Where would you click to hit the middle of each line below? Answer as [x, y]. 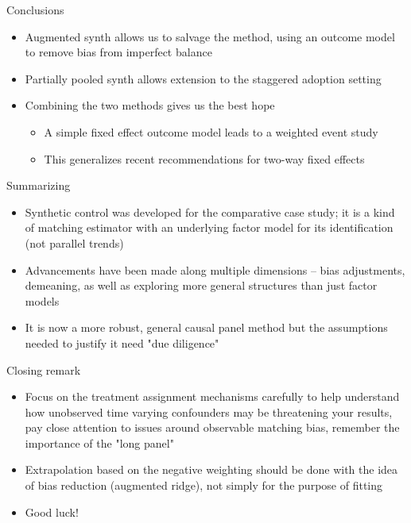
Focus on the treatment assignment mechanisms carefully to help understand [212, 396]
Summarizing [39, 185]
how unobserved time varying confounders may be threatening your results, [209, 411]
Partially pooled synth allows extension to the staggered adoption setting [203, 78]
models [42, 300]
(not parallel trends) [74, 242]
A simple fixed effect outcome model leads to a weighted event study [211, 131]
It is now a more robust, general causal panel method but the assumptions [206, 327]
